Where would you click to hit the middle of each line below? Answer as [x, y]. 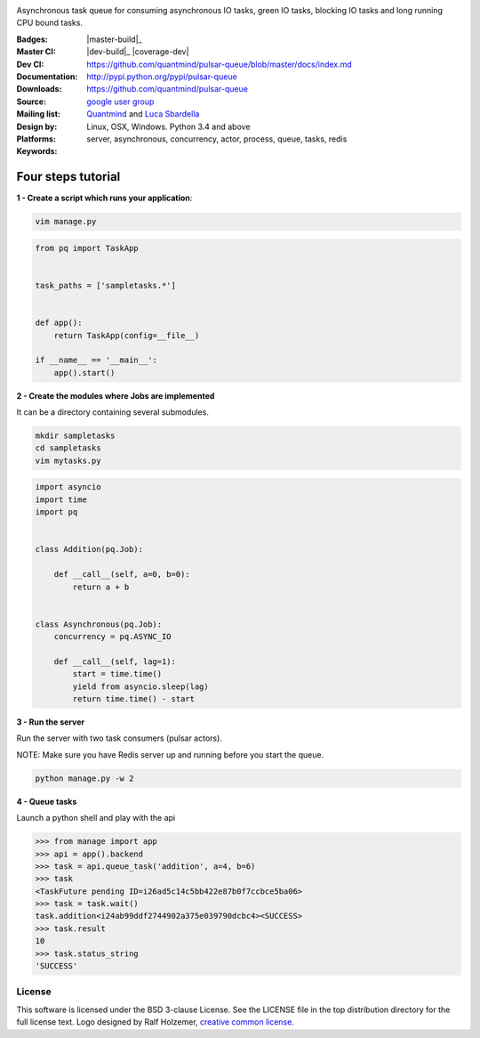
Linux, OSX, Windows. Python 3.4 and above [168, 126]
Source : [32, 101]
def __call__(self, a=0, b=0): [122, 575]
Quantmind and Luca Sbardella [143, 114]
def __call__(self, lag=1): [115, 661]
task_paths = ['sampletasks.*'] [106, 285]
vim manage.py [66, 222]
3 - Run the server [50, 722]
